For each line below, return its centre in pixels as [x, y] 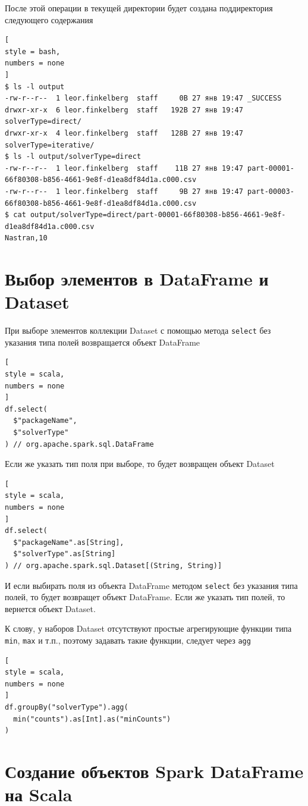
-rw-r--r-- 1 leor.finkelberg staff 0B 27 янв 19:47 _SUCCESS [143, 98]
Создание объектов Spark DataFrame [154, 771]
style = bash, [33, 51]
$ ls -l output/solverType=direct [73, 157]
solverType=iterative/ [50, 145]
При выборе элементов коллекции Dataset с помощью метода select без [138, 330]
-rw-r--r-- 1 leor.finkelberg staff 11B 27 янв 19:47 [124, 168]
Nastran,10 [26, 238]
